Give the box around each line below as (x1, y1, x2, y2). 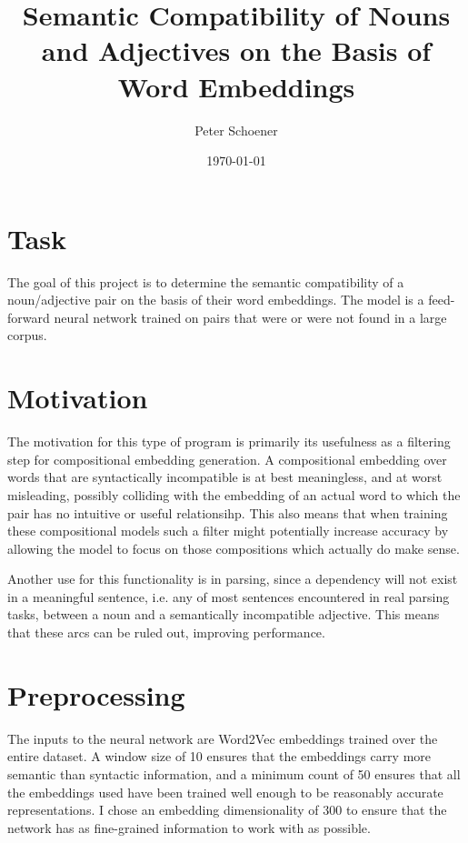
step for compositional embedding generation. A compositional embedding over (7, 449, 447, 468)
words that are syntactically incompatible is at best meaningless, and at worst (7, 467, 443, 487)
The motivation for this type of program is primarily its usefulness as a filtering (7, 432, 451, 451)
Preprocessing (7, 676, 185, 713)
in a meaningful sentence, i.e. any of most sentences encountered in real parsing (7, 587, 450, 606)
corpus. (7, 326, 47, 345)
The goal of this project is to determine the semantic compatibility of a (7, 272, 404, 291)
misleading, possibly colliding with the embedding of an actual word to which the (7, 485, 461, 504)
